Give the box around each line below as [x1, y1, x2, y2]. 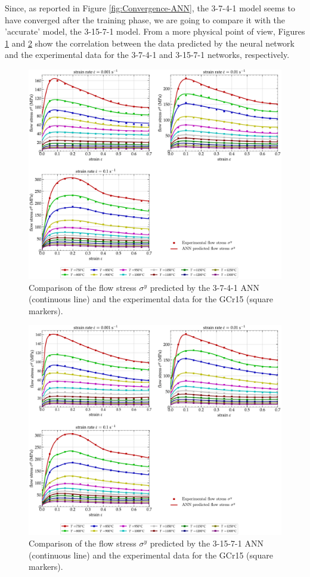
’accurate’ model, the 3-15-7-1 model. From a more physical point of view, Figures [5, 25, 305, 38]
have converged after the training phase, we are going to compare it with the [5, 13, 286, 26]
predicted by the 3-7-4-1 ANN [150, 281, 259, 293]
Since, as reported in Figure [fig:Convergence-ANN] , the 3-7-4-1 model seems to [5, 2, 296, 14]
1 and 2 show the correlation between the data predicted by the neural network [5, 36, 294, 49]
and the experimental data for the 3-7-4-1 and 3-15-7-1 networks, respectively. [5, 48, 290, 61]
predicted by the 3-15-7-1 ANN [150, 537, 263, 550]
